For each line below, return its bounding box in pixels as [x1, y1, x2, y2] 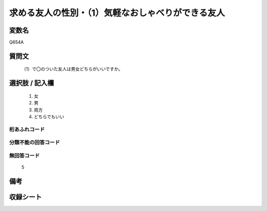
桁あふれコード [9, 126, 45, 133]
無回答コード [9, 152, 40, 159]
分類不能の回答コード [9, 139, 60, 146]
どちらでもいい [34, 114, 64, 120]
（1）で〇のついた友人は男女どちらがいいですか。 [21, 66, 123, 72]
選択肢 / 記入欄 [9, 79, 54, 87]
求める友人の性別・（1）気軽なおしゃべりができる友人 [9, 7, 225, 18]
